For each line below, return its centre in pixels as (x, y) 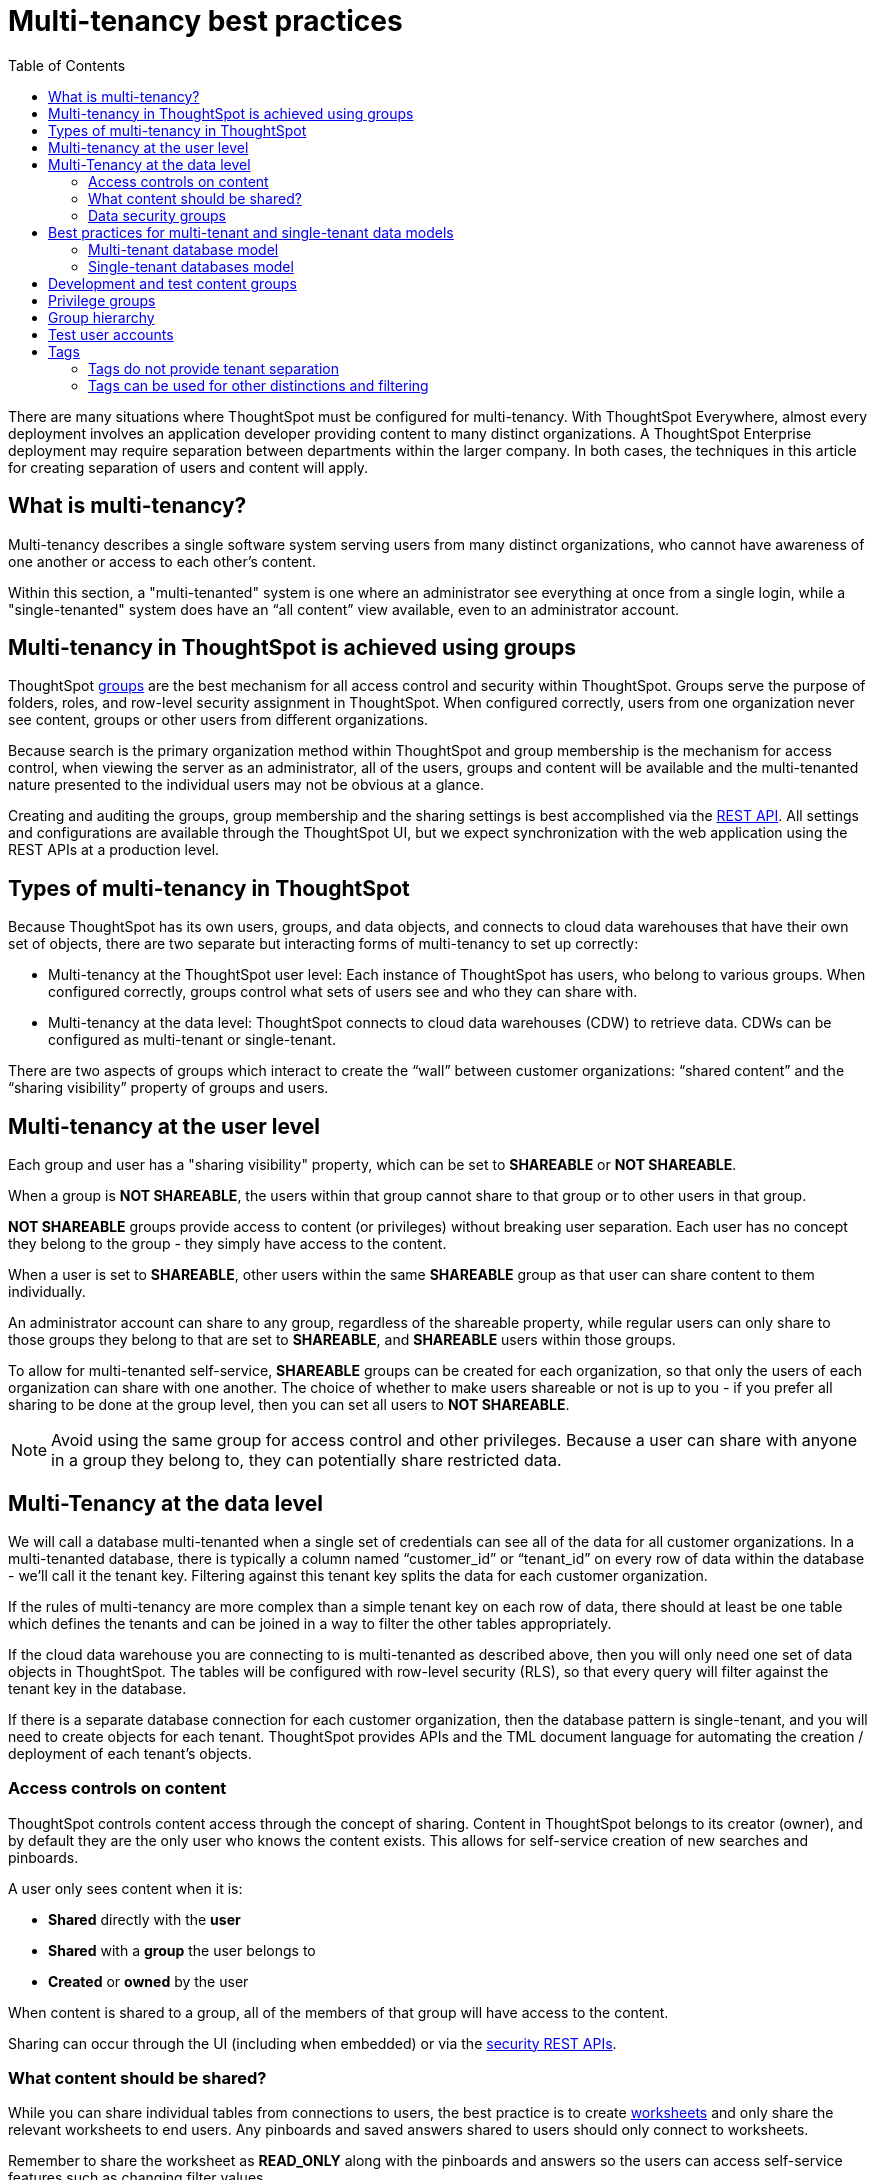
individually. (47, 1292)
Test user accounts (111, 334)
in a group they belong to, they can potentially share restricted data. (306, 1460)
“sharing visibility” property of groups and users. (168, 1088)
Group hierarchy (101, 317)
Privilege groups (102, 300)
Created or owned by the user (148, 1981)
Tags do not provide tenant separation (213, 368)
